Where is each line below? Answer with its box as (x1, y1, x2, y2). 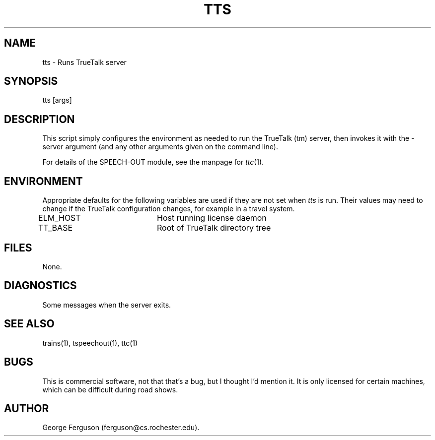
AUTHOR (4, 402, 49, 415)
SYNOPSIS (4, 75, 58, 88)
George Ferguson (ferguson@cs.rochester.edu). (42, 423, 200, 432)
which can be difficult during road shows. (42, 385, 178, 394)
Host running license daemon (156, 213, 267, 223)
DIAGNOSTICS (4, 279, 77, 292)
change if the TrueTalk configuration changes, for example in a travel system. (42, 204, 295, 213)
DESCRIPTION (4, 113, 75, 126)
